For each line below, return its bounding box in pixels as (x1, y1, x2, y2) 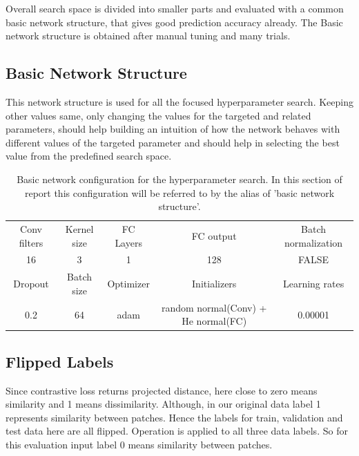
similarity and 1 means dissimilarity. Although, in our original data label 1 (6, 397, 321, 411)
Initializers (192, 276, 237, 291)
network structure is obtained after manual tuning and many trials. (6, 28, 291, 43)
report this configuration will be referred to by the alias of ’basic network (24, 185, 335, 200)
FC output (191, 228, 237, 243)
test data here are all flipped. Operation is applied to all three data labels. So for (6, 424, 348, 438)
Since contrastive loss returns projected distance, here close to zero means (6, 383, 318, 397)
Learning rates (282, 276, 345, 291)
